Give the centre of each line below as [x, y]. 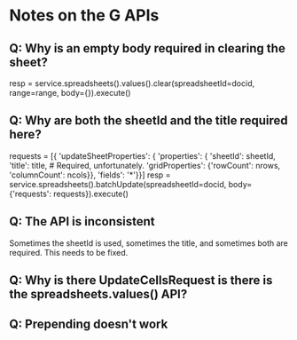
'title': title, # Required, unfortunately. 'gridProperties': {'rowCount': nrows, [145, 165]
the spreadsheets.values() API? [98, 294]
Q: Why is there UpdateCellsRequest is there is [141, 281]
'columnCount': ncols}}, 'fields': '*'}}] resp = [90, 175]
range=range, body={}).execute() [70, 93]
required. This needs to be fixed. [69, 252]
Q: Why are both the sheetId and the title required [148, 121]
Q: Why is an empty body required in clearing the [147, 48]
